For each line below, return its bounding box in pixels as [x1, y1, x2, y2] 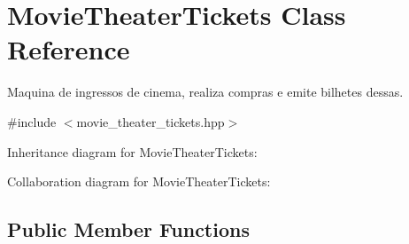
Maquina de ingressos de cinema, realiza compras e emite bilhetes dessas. [7, 83, 404, 101]
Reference [7, 31, 130, 67]
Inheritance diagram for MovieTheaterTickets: [7, 142, 258, 161]
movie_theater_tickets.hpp [76, 112, 225, 130]
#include [7, 112, 57, 130]
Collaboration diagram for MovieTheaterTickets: [7, 172, 271, 191]
